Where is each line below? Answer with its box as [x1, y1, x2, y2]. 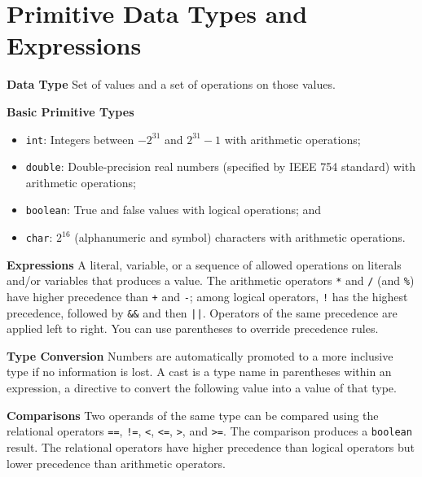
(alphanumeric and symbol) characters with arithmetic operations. [74, 229, 406, 246]
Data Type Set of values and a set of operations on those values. [7, 76, 336, 93]
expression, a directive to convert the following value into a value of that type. [7, 379, 397, 396]
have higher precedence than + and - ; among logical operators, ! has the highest [7, 287, 408, 304]
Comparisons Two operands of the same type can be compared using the [7, 406, 379, 423]
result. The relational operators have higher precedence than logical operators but [7, 438, 415, 455]
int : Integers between [25, 130, 134, 147]
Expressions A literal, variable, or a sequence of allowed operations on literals [7, 256, 402, 273]
